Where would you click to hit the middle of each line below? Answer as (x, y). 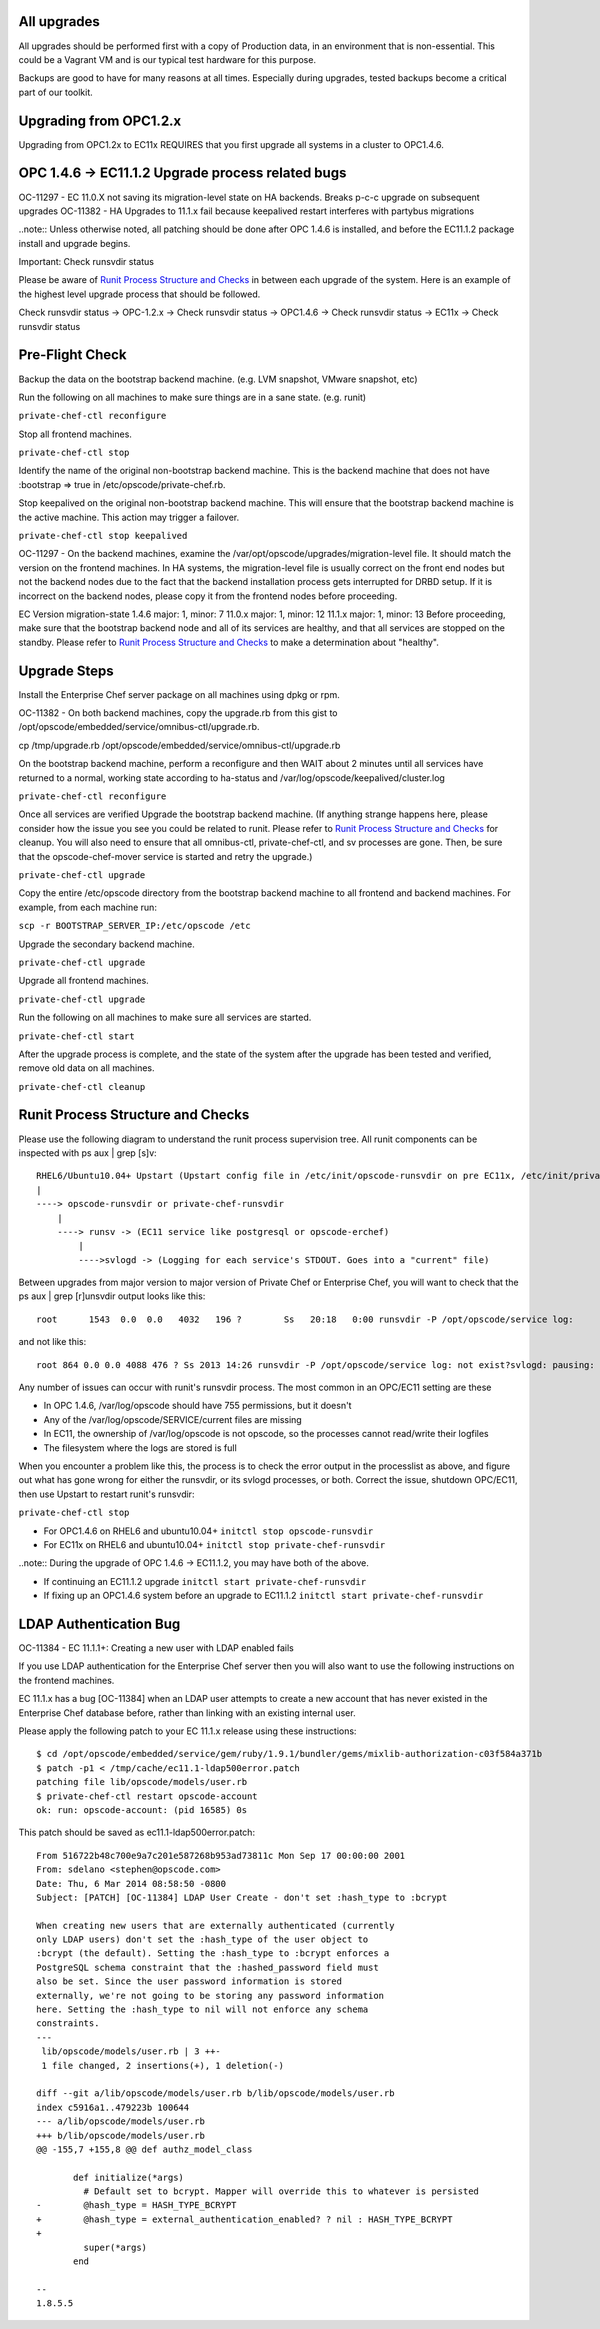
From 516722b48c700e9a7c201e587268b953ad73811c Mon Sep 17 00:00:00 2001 (221, 1855)
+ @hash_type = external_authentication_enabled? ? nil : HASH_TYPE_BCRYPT (244, 2219)
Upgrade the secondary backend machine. (106, 944)
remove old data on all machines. (86, 1068)
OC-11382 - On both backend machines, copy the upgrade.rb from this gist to (178, 713)
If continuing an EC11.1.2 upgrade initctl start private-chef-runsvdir (205, 1581)
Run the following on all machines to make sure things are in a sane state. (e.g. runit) (192, 397)
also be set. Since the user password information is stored (189, 1981)
